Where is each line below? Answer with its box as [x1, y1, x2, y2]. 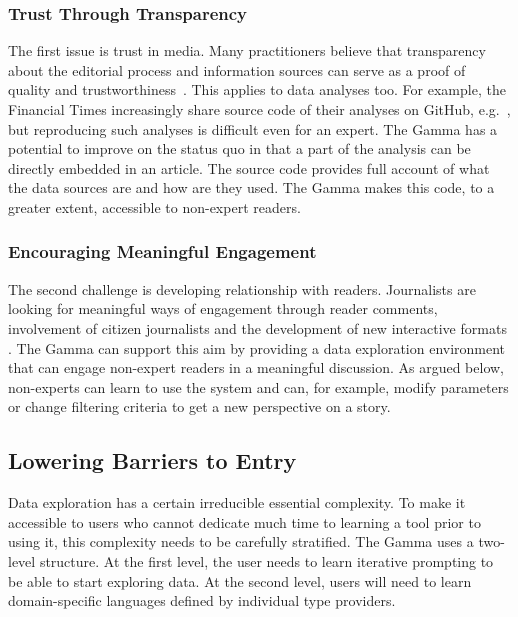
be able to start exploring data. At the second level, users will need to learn [8, 570, 472, 591]
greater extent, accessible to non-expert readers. [8, 196, 301, 217]
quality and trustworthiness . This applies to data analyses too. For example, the [8, 79, 506, 100]
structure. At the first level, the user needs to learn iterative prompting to [39, 550, 494, 571]
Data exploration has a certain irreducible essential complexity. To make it [8, 492, 466, 513]
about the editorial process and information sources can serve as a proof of [8, 59, 466, 80]
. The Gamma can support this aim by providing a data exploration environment [8, 337, 506, 358]
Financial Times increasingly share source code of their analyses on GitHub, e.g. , [8, 99, 511, 119]
